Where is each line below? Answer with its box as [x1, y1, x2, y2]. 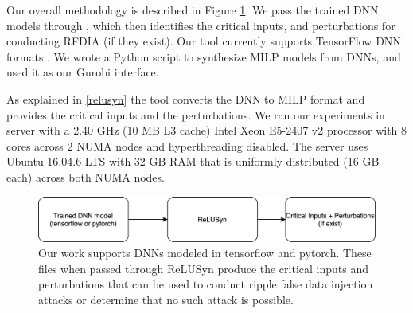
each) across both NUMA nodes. [6, 168, 165, 185]
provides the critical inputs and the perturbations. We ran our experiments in [6, 106, 385, 123]
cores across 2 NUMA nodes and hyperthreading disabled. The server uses [6, 137, 368, 154]
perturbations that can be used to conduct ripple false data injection [38, 276, 373, 292]
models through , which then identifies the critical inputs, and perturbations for [6, 17, 395, 33]
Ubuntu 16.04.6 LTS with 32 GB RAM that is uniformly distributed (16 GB [6, 153, 380, 170]
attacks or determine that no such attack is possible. [38, 291, 294, 308]
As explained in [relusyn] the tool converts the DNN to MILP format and [6, 90, 365, 107]
